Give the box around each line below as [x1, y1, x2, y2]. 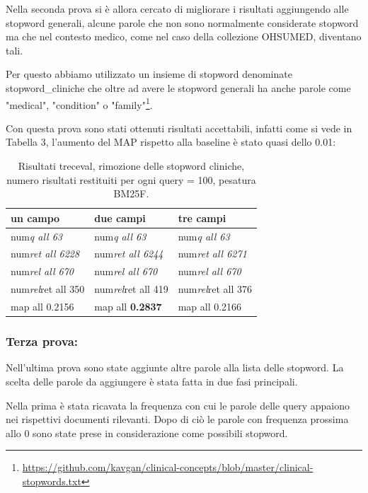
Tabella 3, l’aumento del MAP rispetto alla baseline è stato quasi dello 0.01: [6, 134, 336, 149]
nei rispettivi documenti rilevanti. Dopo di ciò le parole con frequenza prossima [6, 412, 349, 427]
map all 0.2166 [178, 299, 242, 313]
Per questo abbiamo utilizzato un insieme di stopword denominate [6, 66, 292, 81]
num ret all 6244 [94, 246, 163, 261]
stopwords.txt [22, 473, 81, 488]
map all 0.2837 [94, 299, 162, 313]
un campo [11, 210, 60, 225]
